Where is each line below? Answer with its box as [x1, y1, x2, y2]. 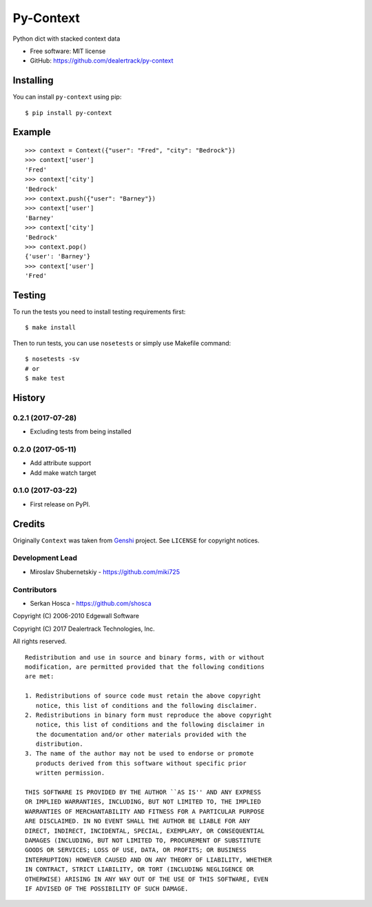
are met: [25, 673, 54, 680]
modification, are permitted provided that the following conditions [25, 662, 265, 671]
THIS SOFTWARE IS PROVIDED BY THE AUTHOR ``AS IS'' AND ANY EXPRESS [25, 788, 261, 796]
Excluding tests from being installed [30, 427, 132, 436]
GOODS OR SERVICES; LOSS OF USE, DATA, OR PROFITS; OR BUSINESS [25, 846, 247, 854]
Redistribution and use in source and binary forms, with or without [25, 653, 265, 661]
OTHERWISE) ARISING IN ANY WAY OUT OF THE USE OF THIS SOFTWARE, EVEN [25, 875, 269, 883]
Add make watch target [30, 469, 96, 477]
